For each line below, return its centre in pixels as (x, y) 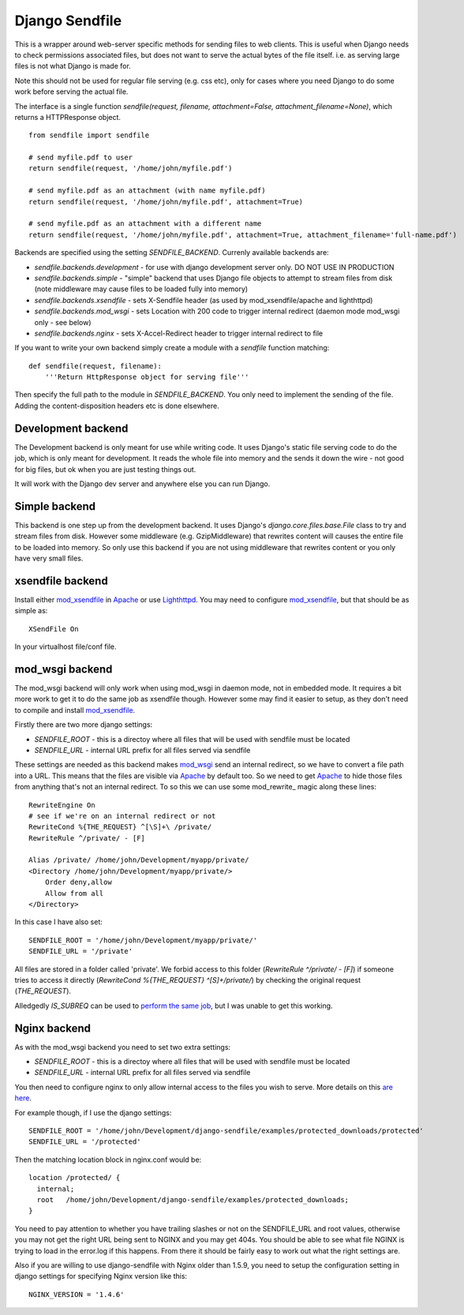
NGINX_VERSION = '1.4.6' (77, 1294)
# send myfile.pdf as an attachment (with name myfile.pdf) (147, 191)
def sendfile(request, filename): (95, 366)
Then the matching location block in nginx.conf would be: (108, 1160)
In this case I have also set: (58, 922)
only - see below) (63, 322)
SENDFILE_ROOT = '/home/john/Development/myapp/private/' (143, 940)
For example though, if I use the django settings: (93, 1112)
